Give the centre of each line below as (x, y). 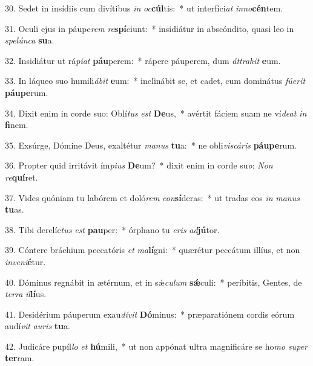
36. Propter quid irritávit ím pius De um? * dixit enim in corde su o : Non (139, 165)
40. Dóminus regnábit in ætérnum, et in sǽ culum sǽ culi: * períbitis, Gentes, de (153, 282)
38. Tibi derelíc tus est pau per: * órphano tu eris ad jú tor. (112, 229)
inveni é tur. (25, 261)
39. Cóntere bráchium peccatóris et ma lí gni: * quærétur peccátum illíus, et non (153, 250)
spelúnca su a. (30, 40)
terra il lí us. (26, 294)
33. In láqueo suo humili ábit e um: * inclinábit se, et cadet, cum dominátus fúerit (155, 81)
